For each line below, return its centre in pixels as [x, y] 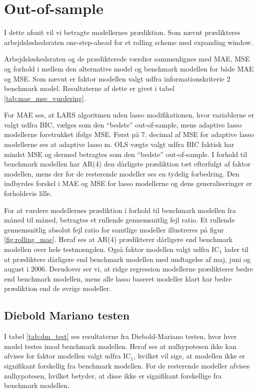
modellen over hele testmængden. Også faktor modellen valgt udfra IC [112, 249]
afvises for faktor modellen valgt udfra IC [67, 356]
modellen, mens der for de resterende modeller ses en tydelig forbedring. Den [122, 173]
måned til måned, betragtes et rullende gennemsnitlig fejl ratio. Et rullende [119, 220]
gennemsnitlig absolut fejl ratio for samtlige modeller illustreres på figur [114, 229]
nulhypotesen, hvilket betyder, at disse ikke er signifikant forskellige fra [113, 375]
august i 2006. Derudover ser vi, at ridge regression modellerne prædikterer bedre [128, 269]
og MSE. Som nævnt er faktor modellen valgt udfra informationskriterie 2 [117, 78]
